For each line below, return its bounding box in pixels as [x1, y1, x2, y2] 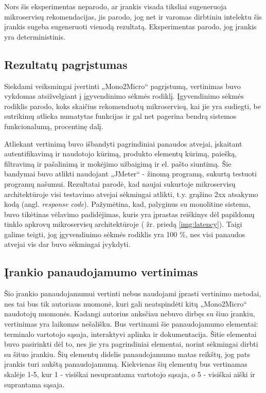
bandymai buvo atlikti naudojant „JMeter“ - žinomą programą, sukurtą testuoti [4, 168, 257, 179]
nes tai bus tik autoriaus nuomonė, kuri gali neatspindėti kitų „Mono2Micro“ [4, 298, 247, 309]
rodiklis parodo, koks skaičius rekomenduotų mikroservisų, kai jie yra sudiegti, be [4, 100, 261, 111]
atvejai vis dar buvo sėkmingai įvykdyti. [4, 239, 131, 249]
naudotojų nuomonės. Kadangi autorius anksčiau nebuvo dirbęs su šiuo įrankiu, [4, 308, 255, 319]
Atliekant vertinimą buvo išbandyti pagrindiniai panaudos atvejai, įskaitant [4, 138, 242, 149]
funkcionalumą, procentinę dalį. [4, 120, 103, 131]
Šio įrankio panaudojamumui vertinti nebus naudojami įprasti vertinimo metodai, [4, 288, 261, 299]
